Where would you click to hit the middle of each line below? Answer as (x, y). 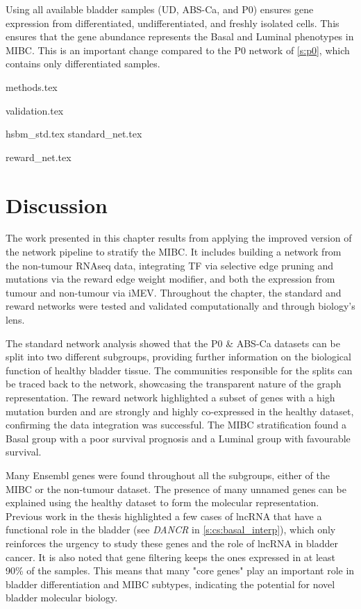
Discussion (57, 205)
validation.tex (35, 110)
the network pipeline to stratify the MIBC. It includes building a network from (174, 252)
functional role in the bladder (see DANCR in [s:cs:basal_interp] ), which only (171, 529)
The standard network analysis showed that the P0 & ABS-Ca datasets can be (173, 343)
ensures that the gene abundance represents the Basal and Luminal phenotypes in (180, 36)
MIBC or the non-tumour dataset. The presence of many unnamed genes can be (176, 489)
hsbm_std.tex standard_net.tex (74, 134)
